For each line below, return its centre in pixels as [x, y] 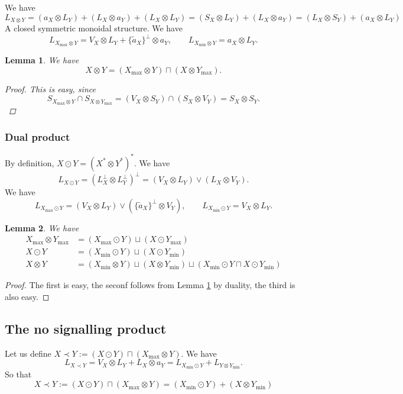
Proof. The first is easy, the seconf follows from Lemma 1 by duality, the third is [150, 285]
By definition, [30, 162]
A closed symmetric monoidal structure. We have [94, 28]
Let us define [28, 353]
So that [18, 374]
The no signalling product [86, 328]
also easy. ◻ [27, 296]
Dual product [38, 136]
